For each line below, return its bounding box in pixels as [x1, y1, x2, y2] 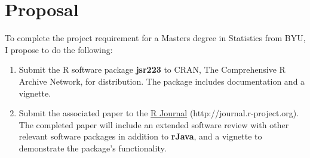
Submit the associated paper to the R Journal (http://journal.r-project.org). [19, 107, 299, 119]
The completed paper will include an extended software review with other [19, 118, 289, 131]
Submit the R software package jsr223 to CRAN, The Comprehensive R [19, 63, 286, 76]
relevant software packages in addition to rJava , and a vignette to [19, 130, 262, 142]
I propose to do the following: [5, 43, 113, 55]
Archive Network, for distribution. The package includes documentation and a [19, 75, 305, 87]
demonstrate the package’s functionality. [19, 141, 167, 154]
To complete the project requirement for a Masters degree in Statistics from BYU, [5, 32, 306, 44]
